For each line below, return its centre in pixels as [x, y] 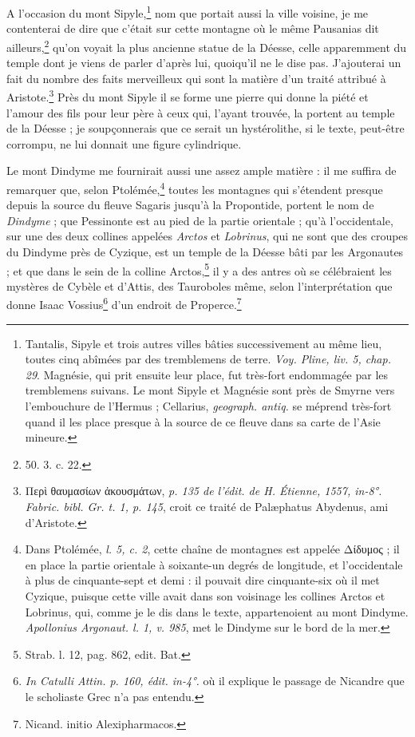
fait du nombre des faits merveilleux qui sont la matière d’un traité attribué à [196, 78]
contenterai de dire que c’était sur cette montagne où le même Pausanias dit [193, 28]
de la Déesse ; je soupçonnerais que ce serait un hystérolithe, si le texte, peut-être [206, 128]
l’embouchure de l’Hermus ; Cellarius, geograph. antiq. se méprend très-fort [208, 406]
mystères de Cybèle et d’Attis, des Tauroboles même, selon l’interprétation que [200, 285]
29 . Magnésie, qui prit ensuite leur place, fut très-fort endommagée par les [207, 374]
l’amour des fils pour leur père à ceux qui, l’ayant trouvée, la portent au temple [201, 112]
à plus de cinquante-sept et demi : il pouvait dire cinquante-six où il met [202, 580]
